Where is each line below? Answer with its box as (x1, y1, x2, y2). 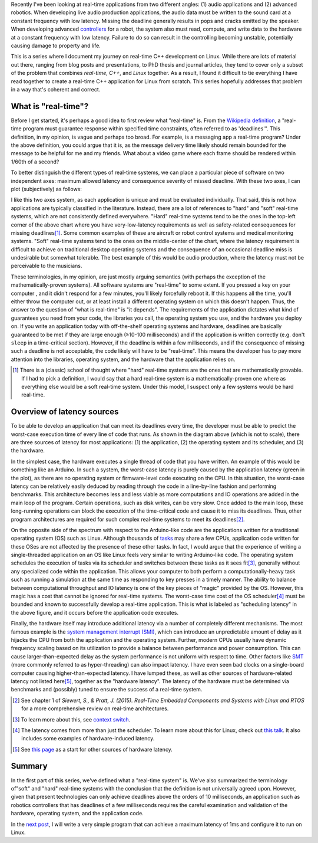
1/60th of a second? (11, 158, 59, 165)
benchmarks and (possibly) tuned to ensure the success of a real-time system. (11, 686, 203, 693)
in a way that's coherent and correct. (11, 86, 101, 93)
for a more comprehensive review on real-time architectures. (21, 705, 169, 712)
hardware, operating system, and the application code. (11, 810, 144, 817)
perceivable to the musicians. (11, 263, 82, 270)
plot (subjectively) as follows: (11, 185, 82, 192)
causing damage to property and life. (11, 42, 101, 49)
